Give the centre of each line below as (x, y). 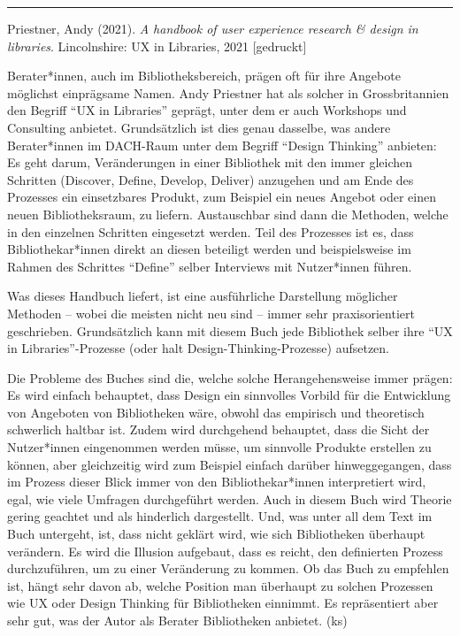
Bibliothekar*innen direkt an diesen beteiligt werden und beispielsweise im (209, 249)
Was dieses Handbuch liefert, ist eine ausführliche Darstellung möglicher (203, 296)
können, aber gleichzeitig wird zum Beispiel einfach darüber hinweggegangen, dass (230, 464)
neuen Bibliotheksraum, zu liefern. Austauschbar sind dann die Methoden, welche (228, 214)
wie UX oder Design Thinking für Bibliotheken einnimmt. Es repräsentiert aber (223, 603)
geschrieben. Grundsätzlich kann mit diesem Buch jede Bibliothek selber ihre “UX (230, 330)
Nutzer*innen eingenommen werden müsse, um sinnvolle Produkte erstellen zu (219, 447)
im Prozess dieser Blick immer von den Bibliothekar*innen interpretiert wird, (217, 482)
